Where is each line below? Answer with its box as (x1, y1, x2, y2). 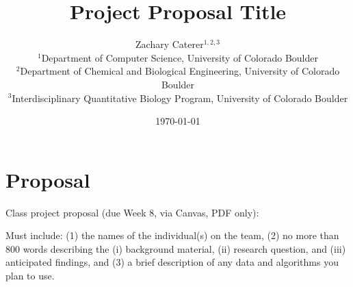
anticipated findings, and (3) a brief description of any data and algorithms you (5, 255, 339, 269)
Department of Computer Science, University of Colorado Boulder (41, 50, 319, 64)
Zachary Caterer (135, 37, 204, 51)
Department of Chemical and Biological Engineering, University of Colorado (20, 64, 340, 78)
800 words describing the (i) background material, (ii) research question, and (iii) (5, 241, 346, 255)
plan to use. (5, 269, 55, 282)
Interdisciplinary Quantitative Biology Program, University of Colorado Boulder (12, 90, 348, 105)
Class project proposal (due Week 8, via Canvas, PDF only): (5, 205, 259, 219)
